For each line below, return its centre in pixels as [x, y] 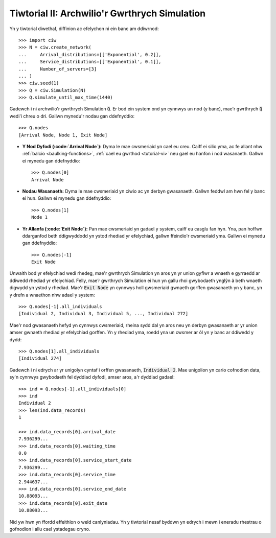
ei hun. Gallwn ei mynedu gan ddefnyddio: [67, 198]
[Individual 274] [40, 358]
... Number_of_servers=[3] [58, 69]
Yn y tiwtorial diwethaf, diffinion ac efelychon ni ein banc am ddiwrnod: [84, 29]
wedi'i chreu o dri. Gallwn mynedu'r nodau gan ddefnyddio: [72, 116]
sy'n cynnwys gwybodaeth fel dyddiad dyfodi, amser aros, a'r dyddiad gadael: [92, 377]
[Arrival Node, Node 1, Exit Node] [63, 135]
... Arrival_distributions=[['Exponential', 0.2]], [90, 54]
